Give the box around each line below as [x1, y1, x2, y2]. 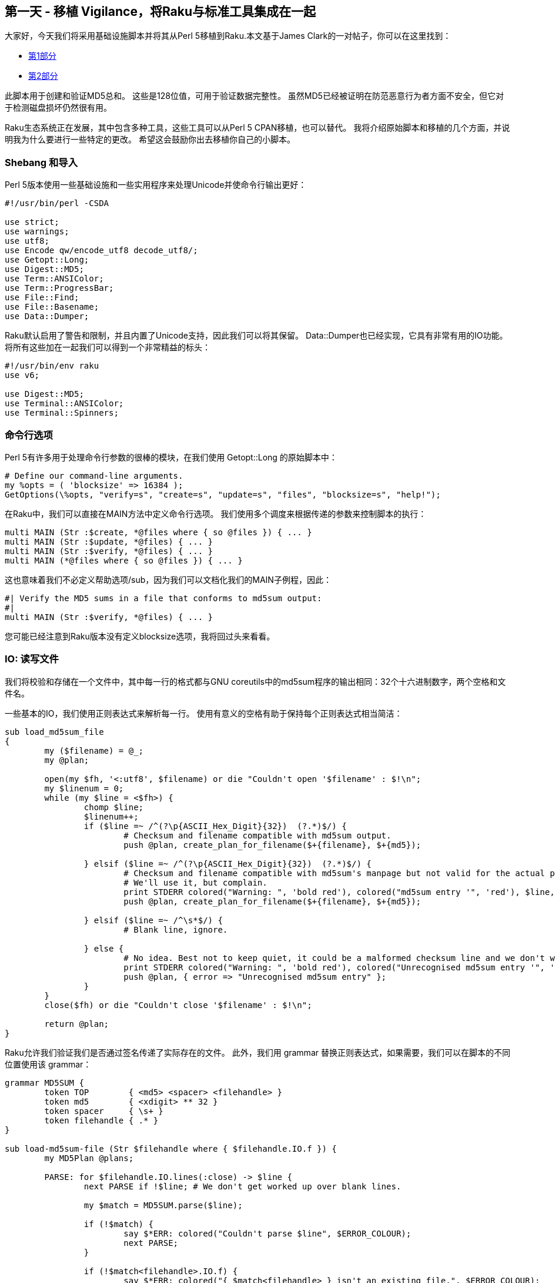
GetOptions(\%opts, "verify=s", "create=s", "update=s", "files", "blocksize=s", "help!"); [5, 489, 441, 499]
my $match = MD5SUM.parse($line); [83, 1200, 243, 1210]
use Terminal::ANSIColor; [5, 399, 124, 409]
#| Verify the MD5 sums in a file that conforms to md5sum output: [5, 593, 322, 603]
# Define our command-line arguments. [5, 470, 183, 480]
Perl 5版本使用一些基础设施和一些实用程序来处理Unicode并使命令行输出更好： [5, 180, 307, 190]
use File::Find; [5, 293, 79, 303]
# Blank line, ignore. [123, 924, 228, 934]
